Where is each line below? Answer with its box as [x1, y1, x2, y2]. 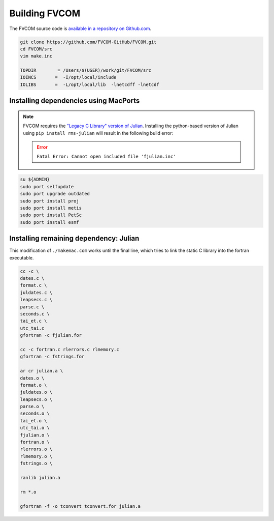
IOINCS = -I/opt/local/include [20, 74, 117, 80]
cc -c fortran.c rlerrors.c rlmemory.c [20, 346, 119, 352]
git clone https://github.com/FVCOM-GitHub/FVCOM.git [20, 39, 157, 45]
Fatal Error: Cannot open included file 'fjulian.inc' [37, 154, 176, 160]
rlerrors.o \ [20, 446, 53, 452]
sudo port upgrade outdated [20, 191, 90, 197]
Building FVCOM [9, 8, 81, 19]
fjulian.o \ [20, 432, 50, 438]
